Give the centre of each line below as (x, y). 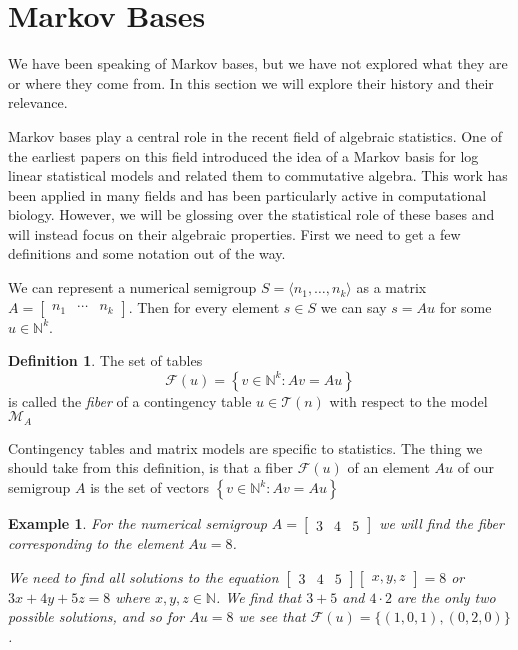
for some (465, 306)
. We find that (258, 596)
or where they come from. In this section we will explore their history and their (251, 82)
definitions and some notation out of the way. (147, 253)
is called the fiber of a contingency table (130, 400)
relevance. (38, 102)
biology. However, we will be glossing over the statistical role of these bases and (251, 214)
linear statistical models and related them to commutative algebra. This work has (258, 175)
